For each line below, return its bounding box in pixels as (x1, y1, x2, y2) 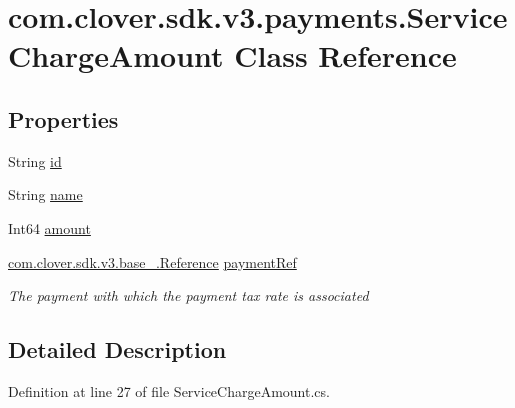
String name (8, 184, 83, 205)
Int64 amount (8, 217, 91, 238)
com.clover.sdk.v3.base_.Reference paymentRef (8, 251, 297, 272)
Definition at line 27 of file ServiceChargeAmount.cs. (8, 380, 330, 401)
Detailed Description (8, 334, 227, 365)
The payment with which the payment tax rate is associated (8, 285, 369, 306)
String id (8, 150, 62, 171)
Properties (8, 103, 119, 134)
